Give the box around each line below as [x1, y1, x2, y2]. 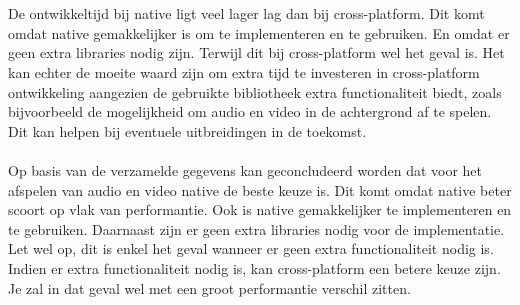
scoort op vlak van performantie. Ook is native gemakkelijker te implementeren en [8, 199, 512, 220]
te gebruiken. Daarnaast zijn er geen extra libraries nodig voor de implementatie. [8, 218, 505, 239]
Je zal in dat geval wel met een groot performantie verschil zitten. [8, 277, 411, 298]
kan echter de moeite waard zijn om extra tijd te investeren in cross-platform [8, 61, 480, 82]
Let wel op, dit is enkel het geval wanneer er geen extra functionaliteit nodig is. [8, 238, 494, 259]
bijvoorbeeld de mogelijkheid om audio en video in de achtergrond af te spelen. [8, 101, 492, 122]
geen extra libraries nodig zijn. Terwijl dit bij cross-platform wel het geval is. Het [8, 42, 505, 63]
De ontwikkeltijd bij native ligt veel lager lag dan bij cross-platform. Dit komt [8, 3, 485, 24]
